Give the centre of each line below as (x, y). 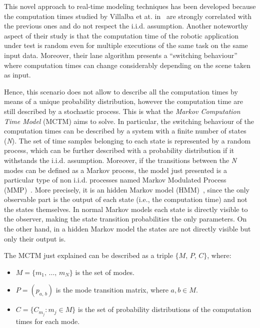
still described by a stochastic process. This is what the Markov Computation (122, 111)
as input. (17, 75)
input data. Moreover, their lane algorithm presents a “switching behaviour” (121, 55)
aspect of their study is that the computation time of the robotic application (121, 35)
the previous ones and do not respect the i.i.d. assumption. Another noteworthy (126, 26)
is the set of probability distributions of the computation (165, 309)
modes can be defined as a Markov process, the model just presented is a (115, 170)
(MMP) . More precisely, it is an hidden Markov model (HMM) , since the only (127, 189)
